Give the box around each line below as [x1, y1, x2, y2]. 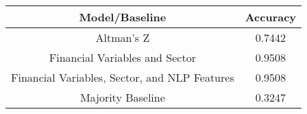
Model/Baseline [79, 9, 167, 25]
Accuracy [245, 9, 297, 25]
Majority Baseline [79, 89, 165, 105]
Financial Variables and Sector [49, 49, 196, 65]
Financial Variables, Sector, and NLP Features [11, 69, 234, 85]
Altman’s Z [95, 30, 150, 45]
